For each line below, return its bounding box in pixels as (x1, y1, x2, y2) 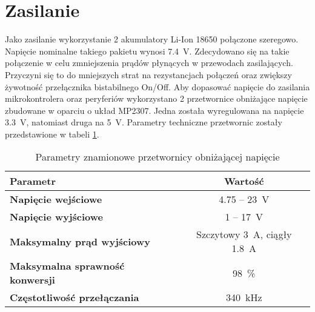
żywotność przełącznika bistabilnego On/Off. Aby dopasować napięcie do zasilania (5, 80, 310, 93)
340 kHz (226, 290, 262, 305)
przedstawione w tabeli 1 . (5, 127, 99, 140)
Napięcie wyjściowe (10, 210, 104, 224)
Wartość (224, 174, 264, 188)
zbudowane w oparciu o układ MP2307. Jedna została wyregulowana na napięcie (5, 104, 304, 116)
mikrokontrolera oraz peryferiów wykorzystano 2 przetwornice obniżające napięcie (5, 92, 308, 105)
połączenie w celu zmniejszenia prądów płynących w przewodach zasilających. (5, 56, 293, 69)
